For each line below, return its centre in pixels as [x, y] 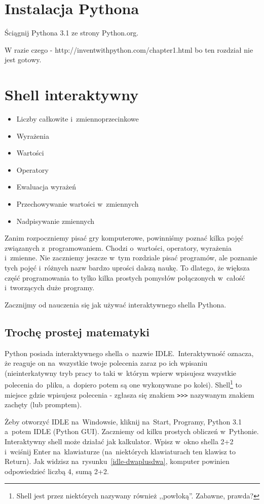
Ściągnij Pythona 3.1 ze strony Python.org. [72, 33]
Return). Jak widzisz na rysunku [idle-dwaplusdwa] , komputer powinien [117, 461]
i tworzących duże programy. [50, 287]
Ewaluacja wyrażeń [46, 187]
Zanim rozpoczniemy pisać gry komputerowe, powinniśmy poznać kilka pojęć [124, 238]
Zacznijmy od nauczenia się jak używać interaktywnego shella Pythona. [116, 304]
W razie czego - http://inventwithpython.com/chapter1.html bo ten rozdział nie [129, 49]
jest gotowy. [23, 60]
